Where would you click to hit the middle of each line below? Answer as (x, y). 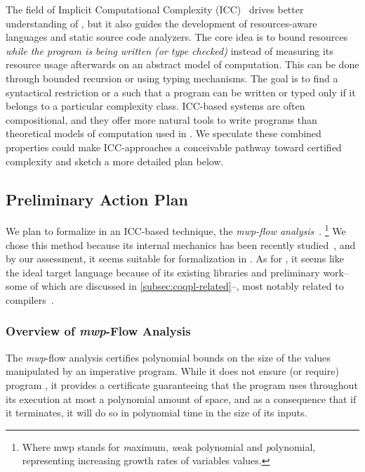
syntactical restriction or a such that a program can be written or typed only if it (181, 92)
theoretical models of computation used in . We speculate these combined (164, 133)
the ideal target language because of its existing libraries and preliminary (163, 272)
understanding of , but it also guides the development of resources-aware (161, 23)
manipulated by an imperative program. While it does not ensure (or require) (172, 371)
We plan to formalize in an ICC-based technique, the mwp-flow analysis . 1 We (176, 230)
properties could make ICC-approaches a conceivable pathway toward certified (174, 147)
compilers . (30, 299)
